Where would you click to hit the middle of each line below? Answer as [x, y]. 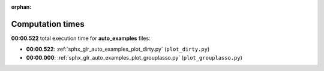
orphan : [21, 7]
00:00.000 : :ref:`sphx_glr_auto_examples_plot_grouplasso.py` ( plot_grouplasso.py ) [134, 57]
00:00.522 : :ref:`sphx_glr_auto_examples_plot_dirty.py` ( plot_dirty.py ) [118, 49]
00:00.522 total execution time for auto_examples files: [81, 38]
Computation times [48, 24]
